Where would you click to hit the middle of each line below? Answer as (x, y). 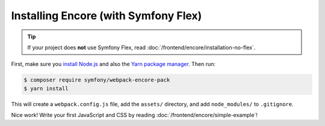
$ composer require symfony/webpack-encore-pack (97, 80)
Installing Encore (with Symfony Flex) (107, 16)
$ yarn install (46, 88)
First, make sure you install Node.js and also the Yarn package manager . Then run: (113, 64)
